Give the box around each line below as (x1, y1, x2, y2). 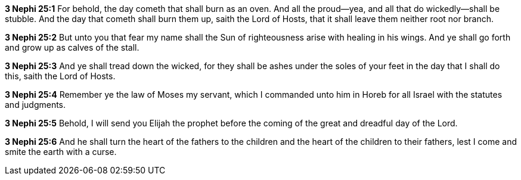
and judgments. (5, 100, 66, 110)
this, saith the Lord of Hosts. (5, 71, 116, 81)
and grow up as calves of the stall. (5, 42, 139, 52)
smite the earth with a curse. (5, 147, 117, 157)
